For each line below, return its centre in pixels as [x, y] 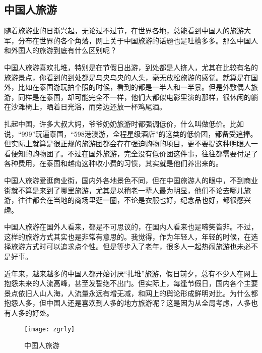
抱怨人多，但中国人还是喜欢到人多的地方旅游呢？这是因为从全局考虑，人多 [127, 303]
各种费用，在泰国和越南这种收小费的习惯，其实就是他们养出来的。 [113, 163]
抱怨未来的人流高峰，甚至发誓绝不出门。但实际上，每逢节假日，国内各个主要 [131, 283]
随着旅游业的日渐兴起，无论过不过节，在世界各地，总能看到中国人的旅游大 [127, 31]
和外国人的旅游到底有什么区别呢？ [60, 50]
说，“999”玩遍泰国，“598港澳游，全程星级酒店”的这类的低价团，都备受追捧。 [131, 133]
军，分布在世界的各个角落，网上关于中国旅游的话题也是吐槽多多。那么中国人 [131, 40]
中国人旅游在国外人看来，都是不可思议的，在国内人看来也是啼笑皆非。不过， [131, 227]
